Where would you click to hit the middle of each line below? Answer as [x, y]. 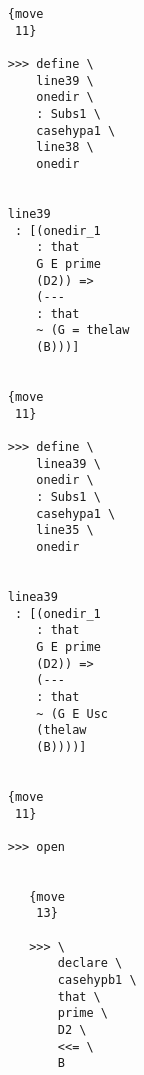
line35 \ [65, 530]
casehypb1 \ [97, 980]
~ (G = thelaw [83, 330]
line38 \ [65, 147]
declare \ [90, 963]
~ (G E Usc [72, 713]
